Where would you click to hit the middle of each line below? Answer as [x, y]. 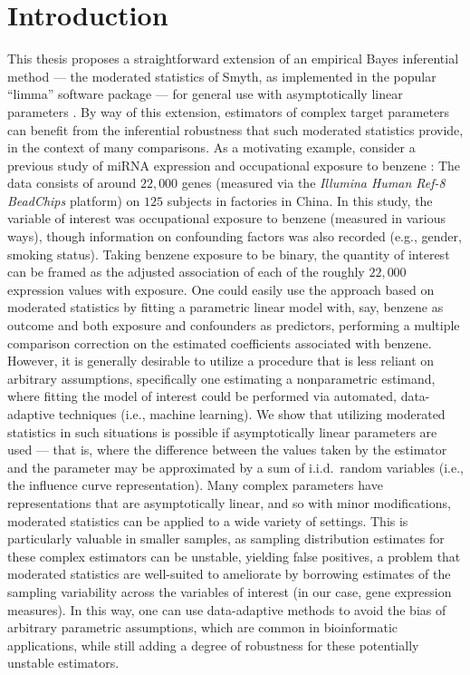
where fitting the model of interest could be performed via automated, [202, 396]
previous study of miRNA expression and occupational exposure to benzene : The [234, 165]
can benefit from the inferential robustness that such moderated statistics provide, [235, 129]
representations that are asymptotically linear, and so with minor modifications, [229, 502]
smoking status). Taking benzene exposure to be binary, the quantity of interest [229, 254]
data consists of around [72, 183]
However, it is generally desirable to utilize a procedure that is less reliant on [221, 361]
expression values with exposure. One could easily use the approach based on [221, 289]
